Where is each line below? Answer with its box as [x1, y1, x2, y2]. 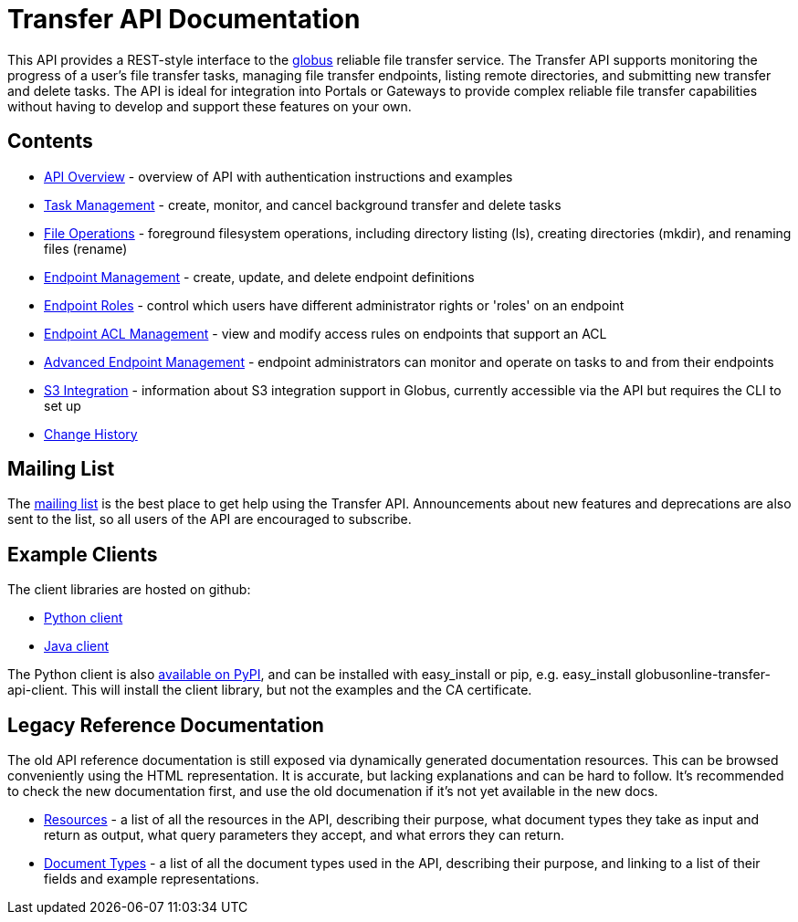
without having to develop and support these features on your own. [7, 98, 412, 114]
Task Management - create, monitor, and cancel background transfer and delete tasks [44, 196, 562, 213]
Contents [7, 130, 93, 153]
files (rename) [44, 240, 128, 257]
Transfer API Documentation [7, 4, 361, 35]
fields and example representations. [44, 871, 259, 887]
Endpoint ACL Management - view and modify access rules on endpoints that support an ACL [44, 325, 607, 341]
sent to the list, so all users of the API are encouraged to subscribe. [7, 511, 412, 528]
